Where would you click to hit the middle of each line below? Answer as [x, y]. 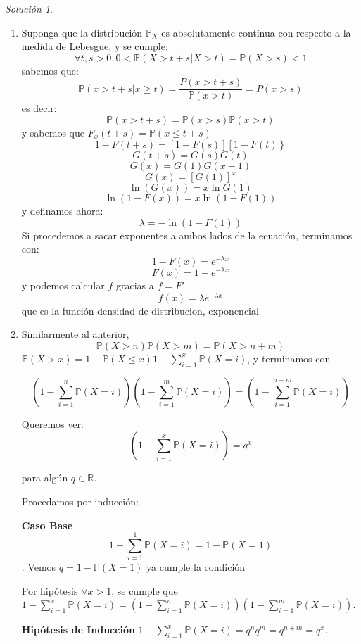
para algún [45, 478]
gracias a [135, 285]
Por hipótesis [50, 590]
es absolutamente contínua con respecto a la [256, 32]
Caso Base [47, 525]
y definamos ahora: [62, 211]
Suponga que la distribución [82, 32]
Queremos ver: [52, 423]
